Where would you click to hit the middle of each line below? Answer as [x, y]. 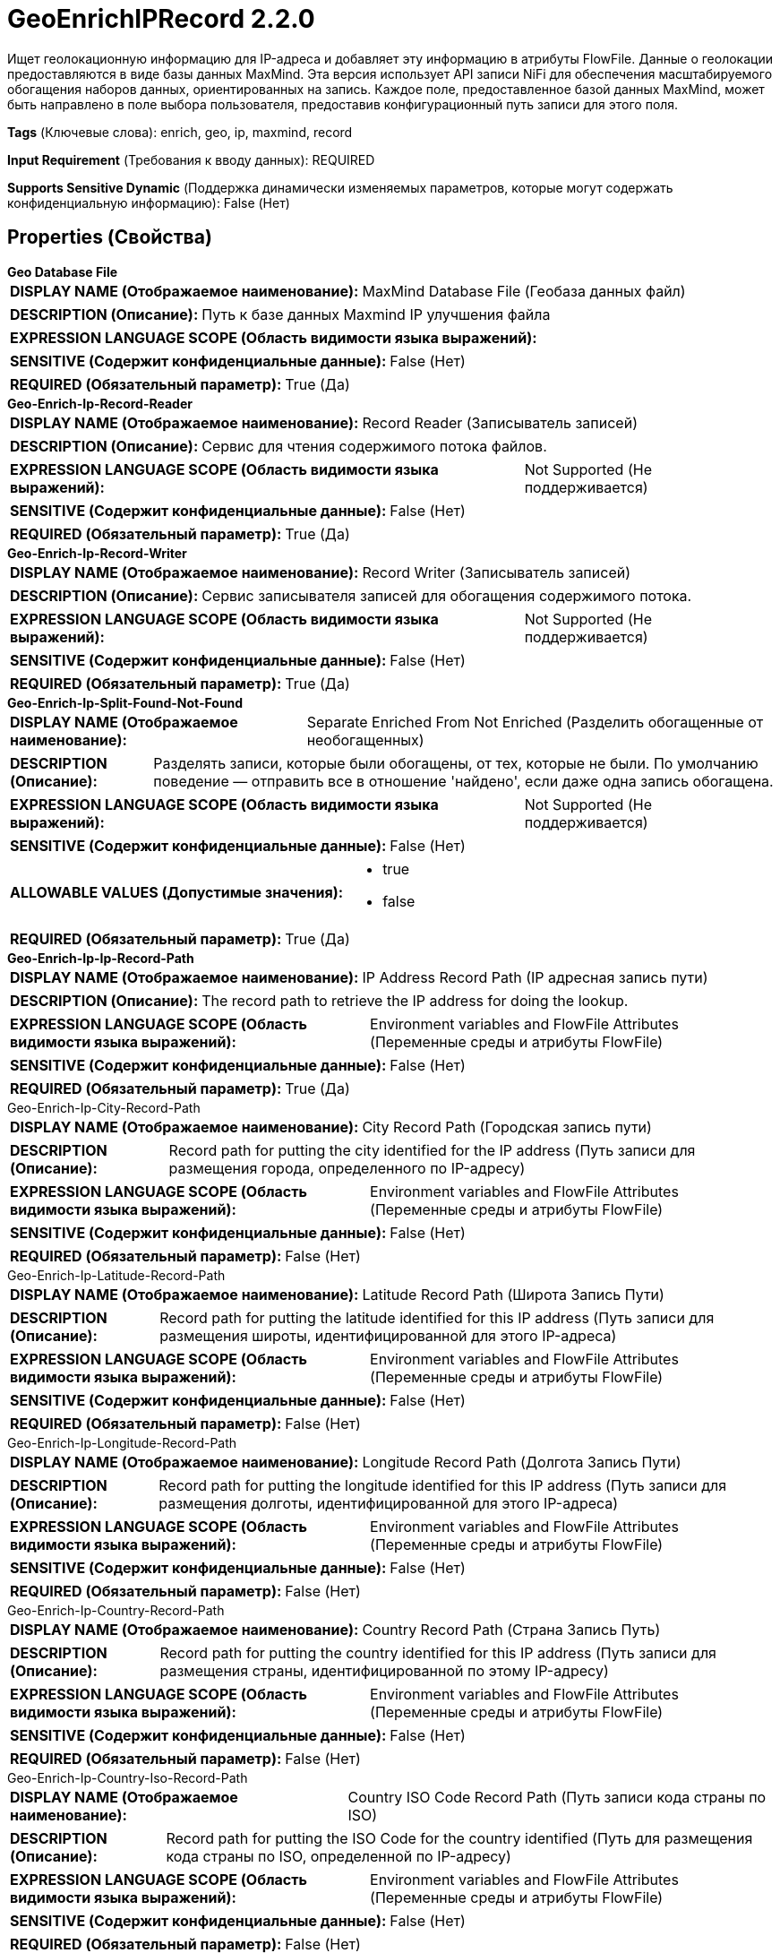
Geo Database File [63, 271]
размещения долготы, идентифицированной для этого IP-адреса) [389, 1503]
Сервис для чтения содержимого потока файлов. [374, 446]
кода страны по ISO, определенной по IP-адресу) [339, 1856]
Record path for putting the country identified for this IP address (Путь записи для [438, 1652]
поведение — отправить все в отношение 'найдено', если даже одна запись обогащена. [463, 781]
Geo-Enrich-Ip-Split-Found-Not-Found [125, 702]
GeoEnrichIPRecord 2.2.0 [161, 19]
